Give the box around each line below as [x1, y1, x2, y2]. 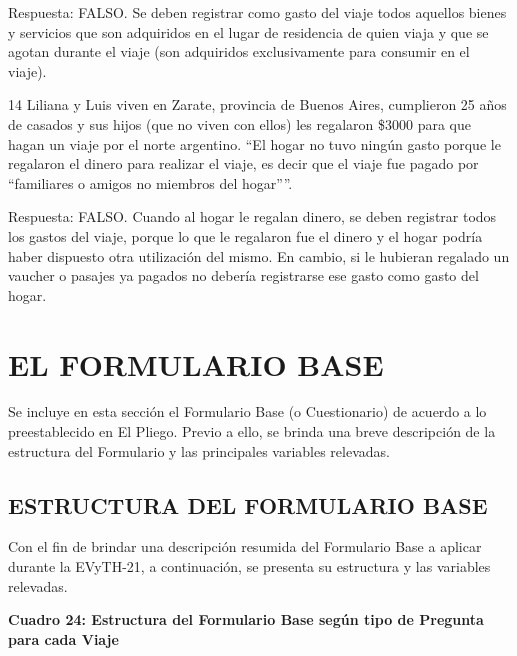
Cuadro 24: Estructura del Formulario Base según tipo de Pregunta [8, 609, 484, 630]
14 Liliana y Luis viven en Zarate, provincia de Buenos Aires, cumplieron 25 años [8, 94, 507, 115]
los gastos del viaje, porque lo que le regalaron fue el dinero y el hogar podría [8, 225, 483, 246]
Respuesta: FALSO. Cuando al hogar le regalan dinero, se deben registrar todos [8, 206, 497, 227]
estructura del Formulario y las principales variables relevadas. [8, 440, 390, 461]
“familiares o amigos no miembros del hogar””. [8, 172, 293, 193]
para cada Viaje [8, 628, 119, 649]
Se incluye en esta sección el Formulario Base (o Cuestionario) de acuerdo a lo [8, 401, 487, 422]
